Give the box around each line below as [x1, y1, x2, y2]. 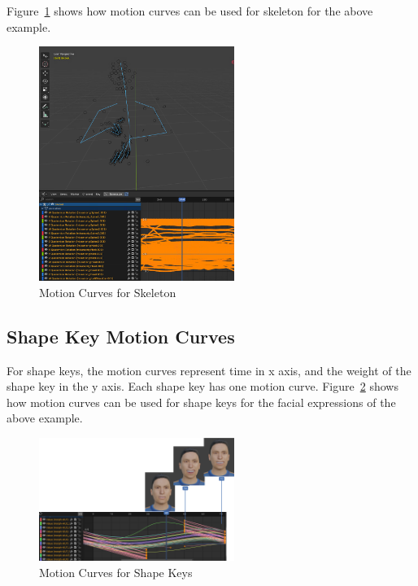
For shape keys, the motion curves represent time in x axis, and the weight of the [7, 361, 411, 378]
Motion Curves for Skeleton [39, 283, 176, 300]
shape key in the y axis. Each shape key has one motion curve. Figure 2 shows [7, 378, 398, 395]
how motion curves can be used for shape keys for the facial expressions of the [7, 393, 396, 410]
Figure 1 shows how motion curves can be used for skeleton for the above [7, 2, 373, 19]
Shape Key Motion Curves [7, 323, 235, 348]
